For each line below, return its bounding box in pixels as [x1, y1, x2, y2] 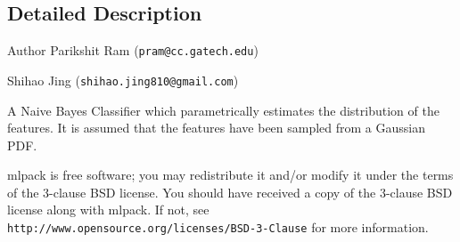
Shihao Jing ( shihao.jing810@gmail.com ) [7, 70, 239, 89]
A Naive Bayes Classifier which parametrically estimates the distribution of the [7, 101, 439, 119]
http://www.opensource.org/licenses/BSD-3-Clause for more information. [7, 218, 429, 237]
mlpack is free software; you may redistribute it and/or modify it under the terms [7, 165, 454, 184]
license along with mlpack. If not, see [7, 200, 209, 219]
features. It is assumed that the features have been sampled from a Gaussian [7, 118, 426, 137]
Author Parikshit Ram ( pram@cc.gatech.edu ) [7, 41, 259, 60]
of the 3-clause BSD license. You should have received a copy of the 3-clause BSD [7, 182, 453, 201]
